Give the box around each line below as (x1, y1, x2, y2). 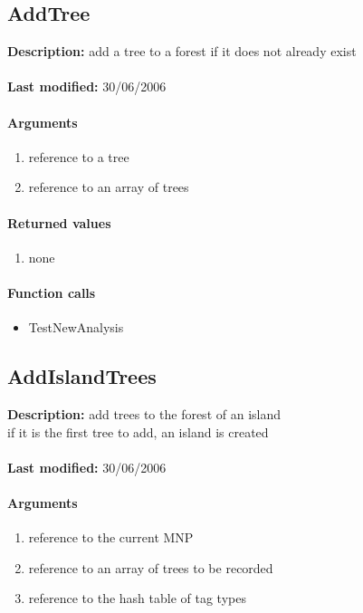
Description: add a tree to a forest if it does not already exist (7, 42, 357, 61)
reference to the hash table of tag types (28, 589, 246, 608)
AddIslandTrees (7, 362, 157, 390)
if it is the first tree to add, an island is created (7, 422, 269, 441)
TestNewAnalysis (28, 318, 124, 337)
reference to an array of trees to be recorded (28, 558, 273, 577)
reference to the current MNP (28, 528, 194, 547)
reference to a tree (28, 147, 129, 166)
